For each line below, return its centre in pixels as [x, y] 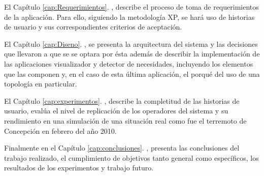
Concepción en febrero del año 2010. [60, 130]
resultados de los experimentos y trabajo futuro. [79, 168]
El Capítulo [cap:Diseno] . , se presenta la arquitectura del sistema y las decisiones [131, 43]
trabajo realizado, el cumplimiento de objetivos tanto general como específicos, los [131, 157]
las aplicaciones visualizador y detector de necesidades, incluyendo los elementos [129, 63]
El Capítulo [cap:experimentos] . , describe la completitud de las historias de [122, 100]
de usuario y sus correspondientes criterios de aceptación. [93, 27]
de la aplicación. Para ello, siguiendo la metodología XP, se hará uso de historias [129, 17]
